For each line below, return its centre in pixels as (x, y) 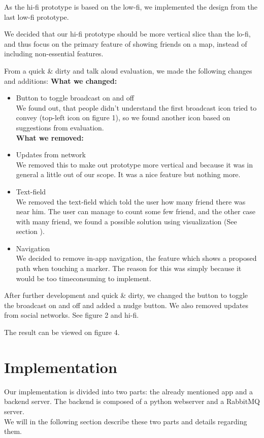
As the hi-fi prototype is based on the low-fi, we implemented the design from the (131, 7)
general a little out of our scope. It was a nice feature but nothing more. (128, 174)
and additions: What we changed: (61, 80)
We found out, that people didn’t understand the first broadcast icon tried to (136, 107)
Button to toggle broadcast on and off (75, 98)
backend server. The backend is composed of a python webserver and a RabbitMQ (132, 401)
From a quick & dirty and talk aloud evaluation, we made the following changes (128, 70)
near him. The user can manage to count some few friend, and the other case (136, 211)
